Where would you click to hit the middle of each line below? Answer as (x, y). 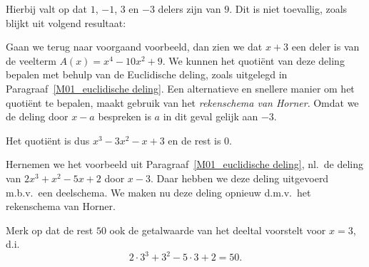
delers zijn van (189, 9)
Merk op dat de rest (50, 230)
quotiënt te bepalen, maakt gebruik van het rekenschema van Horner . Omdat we (182, 102)
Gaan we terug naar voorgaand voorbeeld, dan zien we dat (134, 47)
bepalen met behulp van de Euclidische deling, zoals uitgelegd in (147, 74)
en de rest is (194, 140)
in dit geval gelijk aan (211, 116)
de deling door (37, 116)
